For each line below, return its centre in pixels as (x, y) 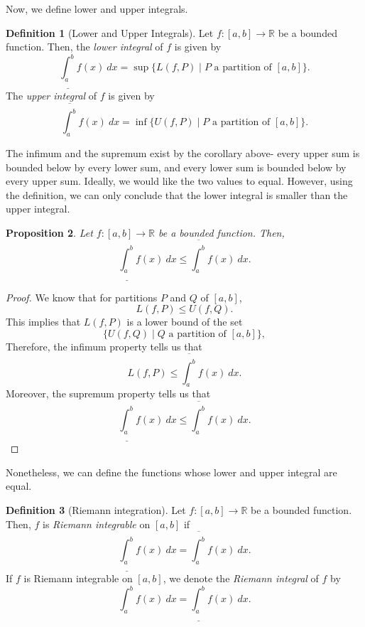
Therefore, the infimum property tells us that (104, 346)
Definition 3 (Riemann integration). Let (96, 509)
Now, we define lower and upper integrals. (97, 9)
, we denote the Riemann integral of (241, 578)
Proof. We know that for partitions (82, 297)
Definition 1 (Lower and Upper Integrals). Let (110, 32)
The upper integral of (51, 96)
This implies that (43, 322)
